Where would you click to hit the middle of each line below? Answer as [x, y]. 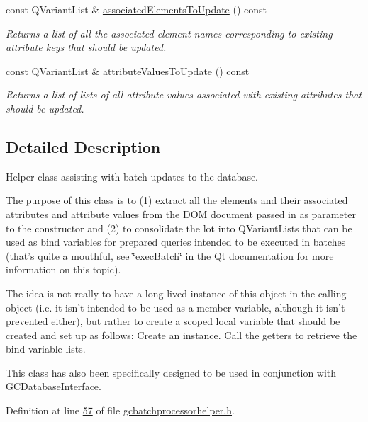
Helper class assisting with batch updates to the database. [132, 176]
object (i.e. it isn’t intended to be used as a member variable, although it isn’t [175, 307]
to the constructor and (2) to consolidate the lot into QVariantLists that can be [179, 228]
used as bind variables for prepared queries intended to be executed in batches [176, 242]
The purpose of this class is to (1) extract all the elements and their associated [177, 200]
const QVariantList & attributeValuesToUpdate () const [128, 70]
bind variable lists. [46, 349]
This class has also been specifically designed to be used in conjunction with [171, 372]
